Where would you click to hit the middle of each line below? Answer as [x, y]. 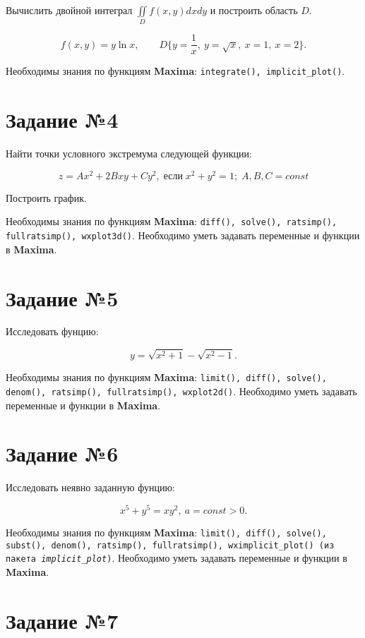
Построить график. [46, 197]
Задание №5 [62, 297]
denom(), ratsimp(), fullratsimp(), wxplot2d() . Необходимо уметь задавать [181, 391]
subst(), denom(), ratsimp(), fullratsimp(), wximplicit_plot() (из [170, 545]
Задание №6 [62, 453]
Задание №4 [62, 120]
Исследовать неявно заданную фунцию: [90, 487]
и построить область [254, 10]
